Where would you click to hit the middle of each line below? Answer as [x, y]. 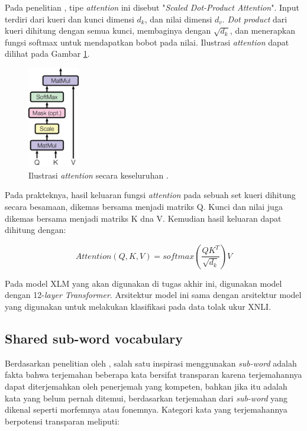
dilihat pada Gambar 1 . [47, 54]
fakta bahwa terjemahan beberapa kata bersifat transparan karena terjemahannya [153, 375]
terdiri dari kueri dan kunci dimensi [70, 19]
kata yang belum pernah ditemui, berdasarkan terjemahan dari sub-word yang [146, 398]
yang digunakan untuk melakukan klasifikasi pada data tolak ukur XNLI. [138, 307]
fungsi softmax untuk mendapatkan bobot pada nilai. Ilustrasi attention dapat [147, 42]
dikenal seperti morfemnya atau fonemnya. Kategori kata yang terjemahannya [146, 409]
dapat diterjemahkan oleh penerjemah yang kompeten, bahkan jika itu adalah [146, 386]
